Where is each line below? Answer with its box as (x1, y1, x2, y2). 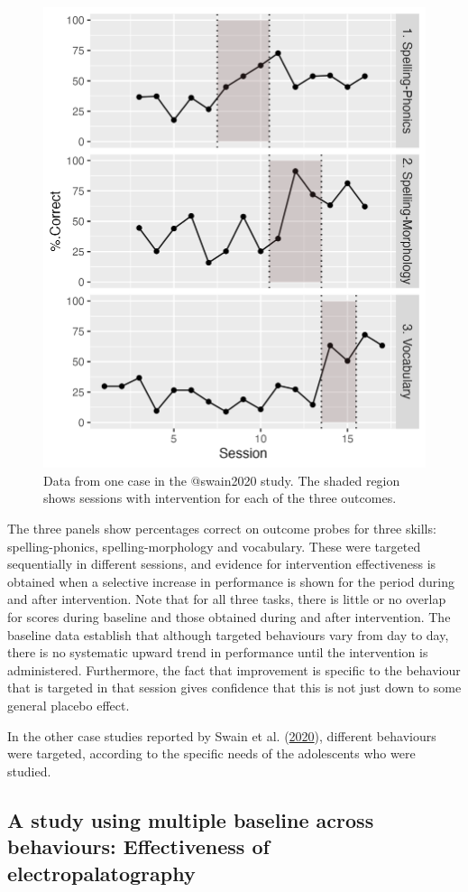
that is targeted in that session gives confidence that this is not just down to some (7, 678, 462, 697)
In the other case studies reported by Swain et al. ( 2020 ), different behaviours (7, 726, 436, 745)
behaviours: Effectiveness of (7, 832, 270, 860)
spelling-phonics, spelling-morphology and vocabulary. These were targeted (7, 536, 421, 555)
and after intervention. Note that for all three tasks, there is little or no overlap (7, 590, 446, 609)
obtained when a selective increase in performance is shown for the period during (7, 571, 454, 590)
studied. (7, 761, 51, 780)
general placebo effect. (7, 696, 130, 714)
